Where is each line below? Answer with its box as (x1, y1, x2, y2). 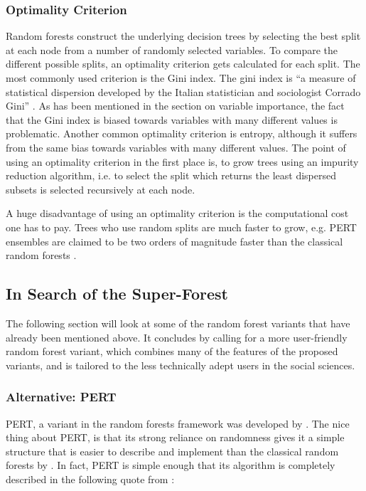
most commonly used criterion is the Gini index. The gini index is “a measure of (6, 70, 356, 85)
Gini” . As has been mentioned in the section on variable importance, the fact (6, 98, 345, 113)
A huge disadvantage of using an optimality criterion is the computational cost (6, 206, 349, 221)
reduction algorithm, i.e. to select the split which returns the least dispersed (6, 168, 336, 183)
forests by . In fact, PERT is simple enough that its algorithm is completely (6, 458, 335, 472)
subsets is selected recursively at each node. (6, 181, 195, 196)
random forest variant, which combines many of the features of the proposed (6, 344, 338, 359)
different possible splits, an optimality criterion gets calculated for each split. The (6, 56, 360, 71)
